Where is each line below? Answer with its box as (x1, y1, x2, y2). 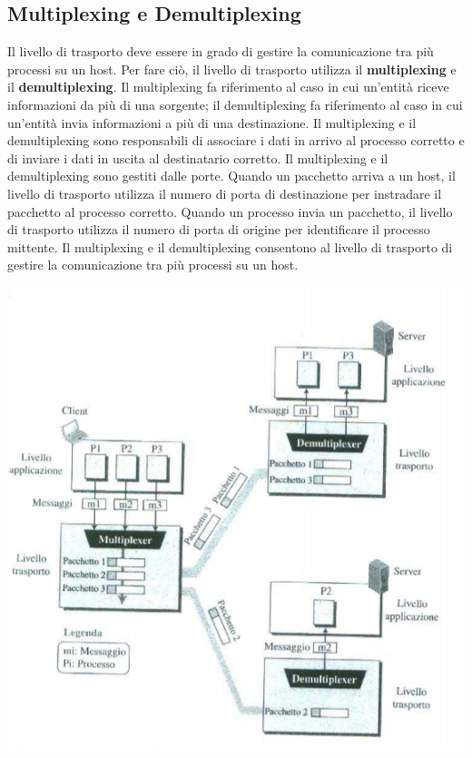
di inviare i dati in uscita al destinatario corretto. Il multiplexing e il (7, 148, 388, 167)
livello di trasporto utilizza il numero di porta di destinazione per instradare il (7, 183, 442, 202)
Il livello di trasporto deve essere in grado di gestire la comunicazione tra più (7, 42, 434, 61)
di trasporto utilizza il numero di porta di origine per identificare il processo (7, 220, 430, 239)
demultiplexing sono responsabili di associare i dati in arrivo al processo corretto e (7, 131, 465, 150)
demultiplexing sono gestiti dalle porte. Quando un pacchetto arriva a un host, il (7, 166, 456, 185)
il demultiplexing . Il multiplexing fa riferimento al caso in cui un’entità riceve (7, 77, 449, 96)
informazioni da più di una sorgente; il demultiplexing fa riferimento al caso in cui (7, 94, 463, 113)
